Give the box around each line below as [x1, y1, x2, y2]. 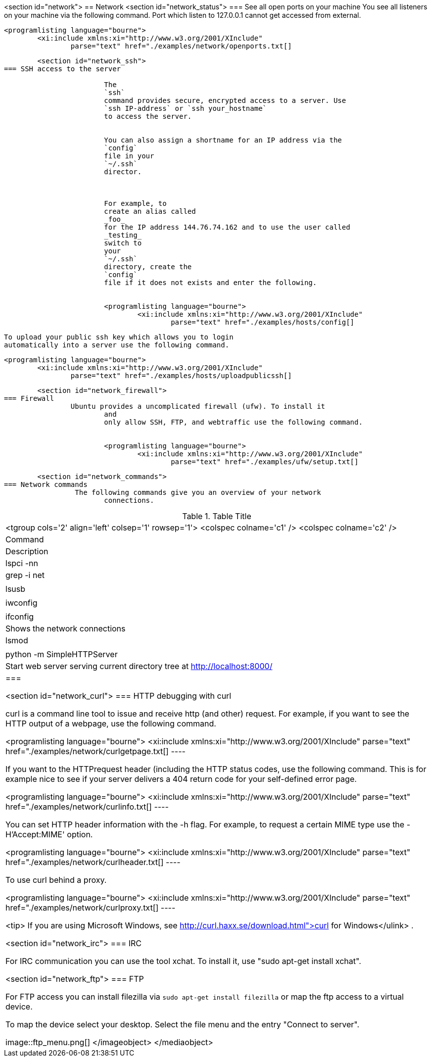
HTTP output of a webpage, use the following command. [5, 719, 216, 728]
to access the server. [104, 112, 192, 120]
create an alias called [104, 207, 196, 215]
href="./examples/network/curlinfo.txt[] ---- [5, 802, 169, 812]
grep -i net [5, 570, 45, 580]
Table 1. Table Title [182, 511, 251, 521]
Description [5, 546, 48, 556]
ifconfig [5, 612, 34, 622]
